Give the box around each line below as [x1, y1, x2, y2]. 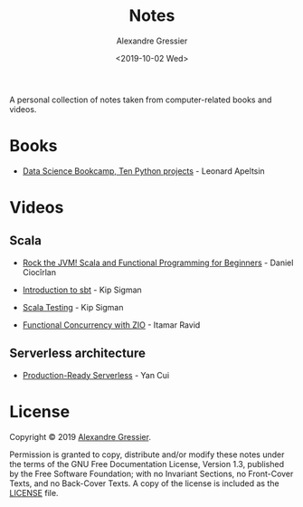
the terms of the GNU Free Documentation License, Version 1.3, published [9, 458, 285, 469]
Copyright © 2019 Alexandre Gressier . [9, 431, 152, 442]
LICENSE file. [9, 487, 59, 498]
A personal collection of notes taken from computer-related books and [9, 94, 272, 105]
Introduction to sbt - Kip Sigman [22, 284, 142, 295]
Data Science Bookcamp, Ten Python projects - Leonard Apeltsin [22, 165, 265, 177]
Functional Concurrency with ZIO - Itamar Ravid [22, 319, 201, 330]
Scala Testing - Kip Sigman [22, 301, 124, 312]
